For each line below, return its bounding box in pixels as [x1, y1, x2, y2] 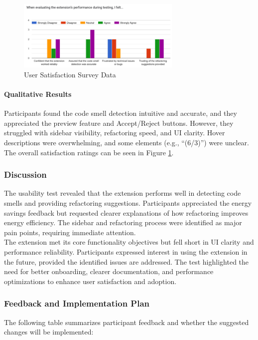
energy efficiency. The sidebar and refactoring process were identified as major [4, 217, 242, 228]
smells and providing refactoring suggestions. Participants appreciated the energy [4, 198, 252, 208]
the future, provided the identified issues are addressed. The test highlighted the [4, 256, 249, 267]
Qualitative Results [4, 89, 72, 99]
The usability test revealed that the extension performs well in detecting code [4, 188, 241, 198]
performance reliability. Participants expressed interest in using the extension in [4, 246, 248, 257]
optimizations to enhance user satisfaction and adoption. [4, 276, 177, 286]
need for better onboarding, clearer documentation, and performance [4, 266, 214, 277]
